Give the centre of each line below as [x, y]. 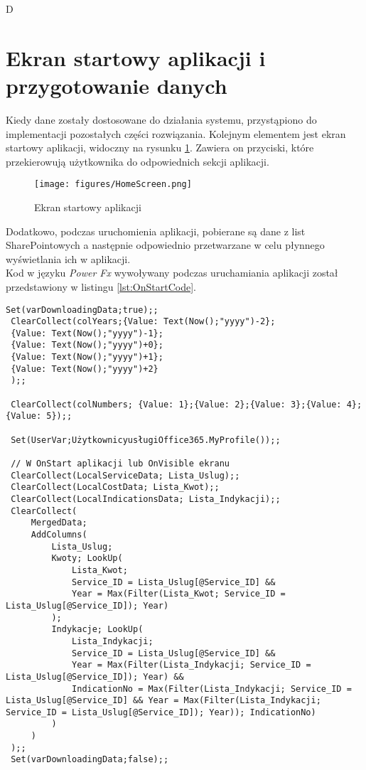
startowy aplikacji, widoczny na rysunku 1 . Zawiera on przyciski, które [160, 148]
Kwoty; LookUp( [87, 558]
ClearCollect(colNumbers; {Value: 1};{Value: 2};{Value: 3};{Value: [176, 404]
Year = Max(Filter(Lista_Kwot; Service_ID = [179, 594]
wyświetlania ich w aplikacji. [68, 258]
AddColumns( [59, 534]
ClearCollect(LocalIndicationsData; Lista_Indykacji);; [146, 499]
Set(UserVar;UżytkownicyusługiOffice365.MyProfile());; [146, 440]
